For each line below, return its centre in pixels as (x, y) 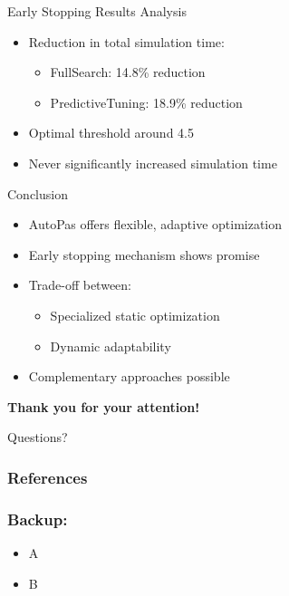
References (48, 477)
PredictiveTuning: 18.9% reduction (146, 102)
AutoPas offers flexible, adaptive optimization (155, 224)
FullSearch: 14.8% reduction (128, 72)
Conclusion (38, 193)
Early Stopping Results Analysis (97, 11)
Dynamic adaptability (111, 346)
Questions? (38, 437)
